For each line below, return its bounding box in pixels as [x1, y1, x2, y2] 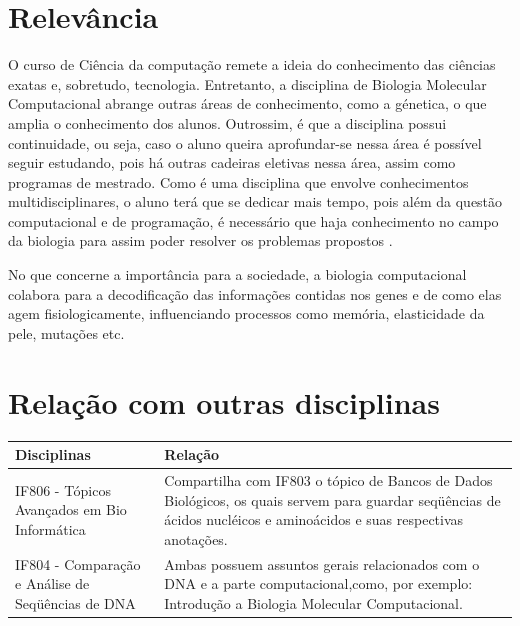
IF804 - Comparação [15, 553, 141, 574]
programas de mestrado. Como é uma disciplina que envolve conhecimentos [8, 171, 469, 192]
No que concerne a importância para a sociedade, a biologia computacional [8, 264, 467, 285]
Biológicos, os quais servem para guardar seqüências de [164, 489, 501, 510]
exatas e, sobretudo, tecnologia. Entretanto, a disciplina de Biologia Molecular [8, 73, 487, 94]
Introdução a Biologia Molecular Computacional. [164, 592, 463, 613]
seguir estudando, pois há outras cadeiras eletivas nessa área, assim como [8, 152, 456, 173]
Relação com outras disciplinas [8, 381, 440, 422]
